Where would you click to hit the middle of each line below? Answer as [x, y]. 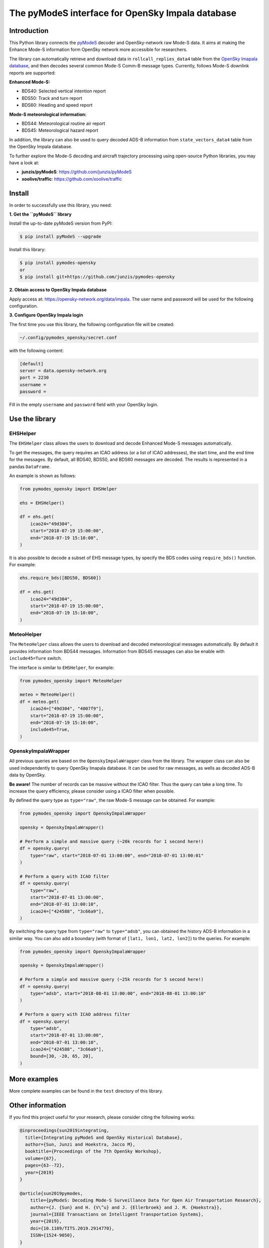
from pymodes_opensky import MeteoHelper [71, 681]
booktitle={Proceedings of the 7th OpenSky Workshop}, [93, 1151]
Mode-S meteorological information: [48, 114]
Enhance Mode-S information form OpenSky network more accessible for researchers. [98, 49]
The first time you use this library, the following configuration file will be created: [92, 324]
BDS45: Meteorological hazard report [60, 130]
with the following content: [37, 350]
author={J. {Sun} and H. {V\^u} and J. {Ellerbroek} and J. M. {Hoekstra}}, [126, 1207]
